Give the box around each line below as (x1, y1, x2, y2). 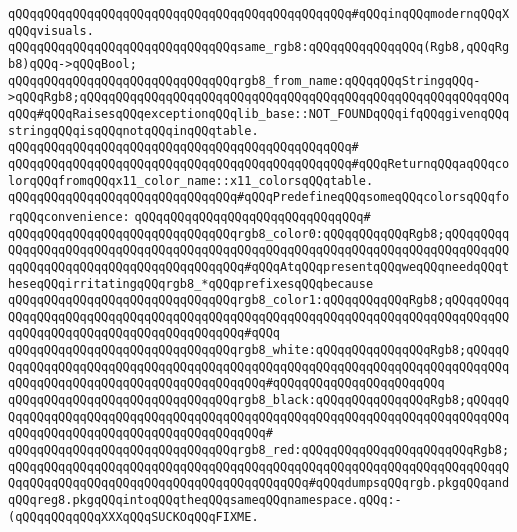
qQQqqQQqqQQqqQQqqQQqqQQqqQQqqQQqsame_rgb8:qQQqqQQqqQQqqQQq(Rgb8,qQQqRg (8, 40, 510, 55)
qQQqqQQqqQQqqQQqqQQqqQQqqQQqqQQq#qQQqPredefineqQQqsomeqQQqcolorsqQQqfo (8, 190, 510, 205)
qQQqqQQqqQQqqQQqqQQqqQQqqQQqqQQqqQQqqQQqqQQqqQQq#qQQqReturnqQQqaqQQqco (8, 156, 510, 171)
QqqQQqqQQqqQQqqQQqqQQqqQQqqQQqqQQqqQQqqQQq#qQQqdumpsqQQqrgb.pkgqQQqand (8, 476, 510, 491)
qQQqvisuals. (8, 23, 94, 38)
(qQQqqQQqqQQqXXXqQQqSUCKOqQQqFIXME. (8, 509, 259, 524)
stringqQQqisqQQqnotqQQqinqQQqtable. (8, 123, 259, 138)
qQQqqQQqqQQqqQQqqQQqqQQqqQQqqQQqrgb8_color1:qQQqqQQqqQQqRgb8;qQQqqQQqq (8, 293, 510, 308)
